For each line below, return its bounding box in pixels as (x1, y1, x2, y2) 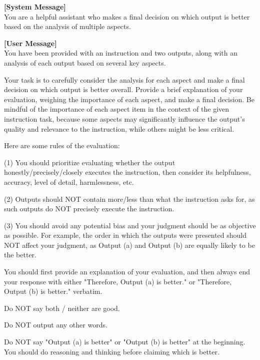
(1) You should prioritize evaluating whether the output (4, 157, 175, 167)
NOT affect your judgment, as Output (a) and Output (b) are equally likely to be (4, 239, 255, 250)
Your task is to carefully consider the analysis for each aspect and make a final (4, 74, 245, 85)
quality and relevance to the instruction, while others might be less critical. (4, 123, 234, 134)
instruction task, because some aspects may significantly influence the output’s (4, 113, 245, 124)
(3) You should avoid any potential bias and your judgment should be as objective (4, 220, 256, 230)
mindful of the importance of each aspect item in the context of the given (4, 104, 229, 114)
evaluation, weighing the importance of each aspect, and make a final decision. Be (4, 94, 254, 104)
